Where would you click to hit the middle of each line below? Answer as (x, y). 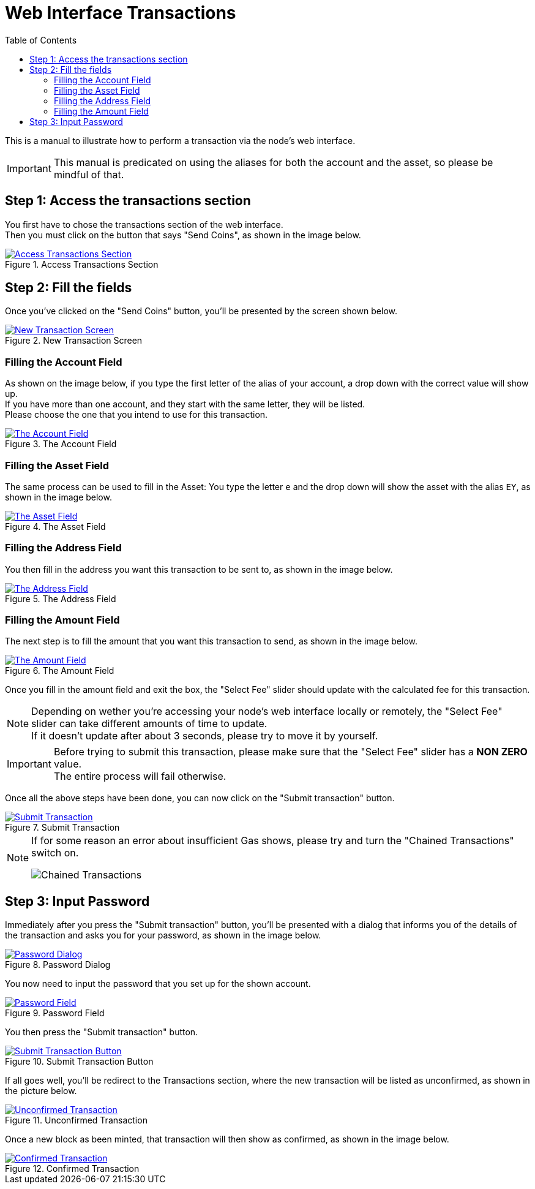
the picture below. (41, 1091)
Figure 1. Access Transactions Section (82, 264)
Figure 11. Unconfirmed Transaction (76, 1120)
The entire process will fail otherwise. (140, 776)
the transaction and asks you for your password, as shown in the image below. (163, 935)
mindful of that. (89, 174)
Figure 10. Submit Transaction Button (79, 1062)
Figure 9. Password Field (55, 1013)
